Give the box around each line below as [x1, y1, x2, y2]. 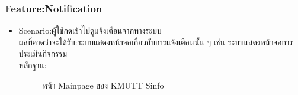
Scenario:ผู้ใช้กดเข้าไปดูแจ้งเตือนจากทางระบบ [18, 24, 162, 37]
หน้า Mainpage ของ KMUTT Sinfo [42, 78, 164, 91]
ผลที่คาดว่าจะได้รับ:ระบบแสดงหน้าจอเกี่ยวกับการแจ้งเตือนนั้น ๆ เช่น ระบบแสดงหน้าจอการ [18, 35, 293, 48]
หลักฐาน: [18, 59, 47, 71]
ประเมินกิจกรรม [18, 47, 68, 60]
